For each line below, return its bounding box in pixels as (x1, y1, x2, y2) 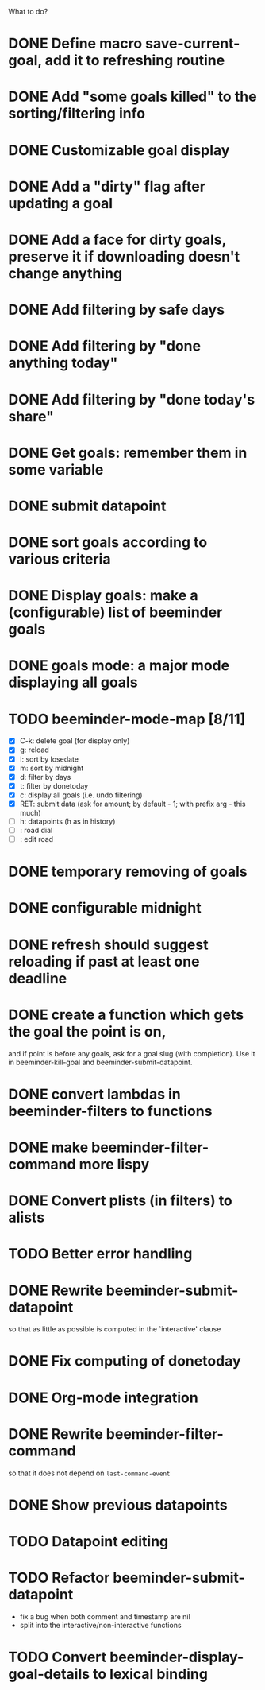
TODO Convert (8, 1649, 107, 1666)
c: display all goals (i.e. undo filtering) (19, 790, 143, 800)
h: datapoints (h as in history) (19, 816, 116, 826)
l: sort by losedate (19, 754, 79, 764)
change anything (8, 264, 123, 282)
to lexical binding (92, 1665, 209, 1684)
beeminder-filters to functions (8, 1102, 213, 1120)
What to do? (8, 7, 48, 16)
